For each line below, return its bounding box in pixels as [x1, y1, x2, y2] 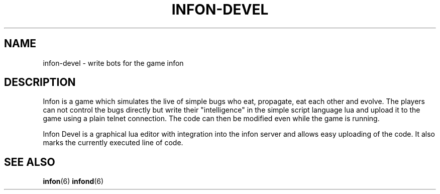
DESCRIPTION [4, 76, 76, 89]
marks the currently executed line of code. [43, 138, 183, 147]
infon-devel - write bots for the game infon [43, 58, 184, 67]
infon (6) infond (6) [43, 177, 104, 186]
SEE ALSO [4, 155, 55, 168]
